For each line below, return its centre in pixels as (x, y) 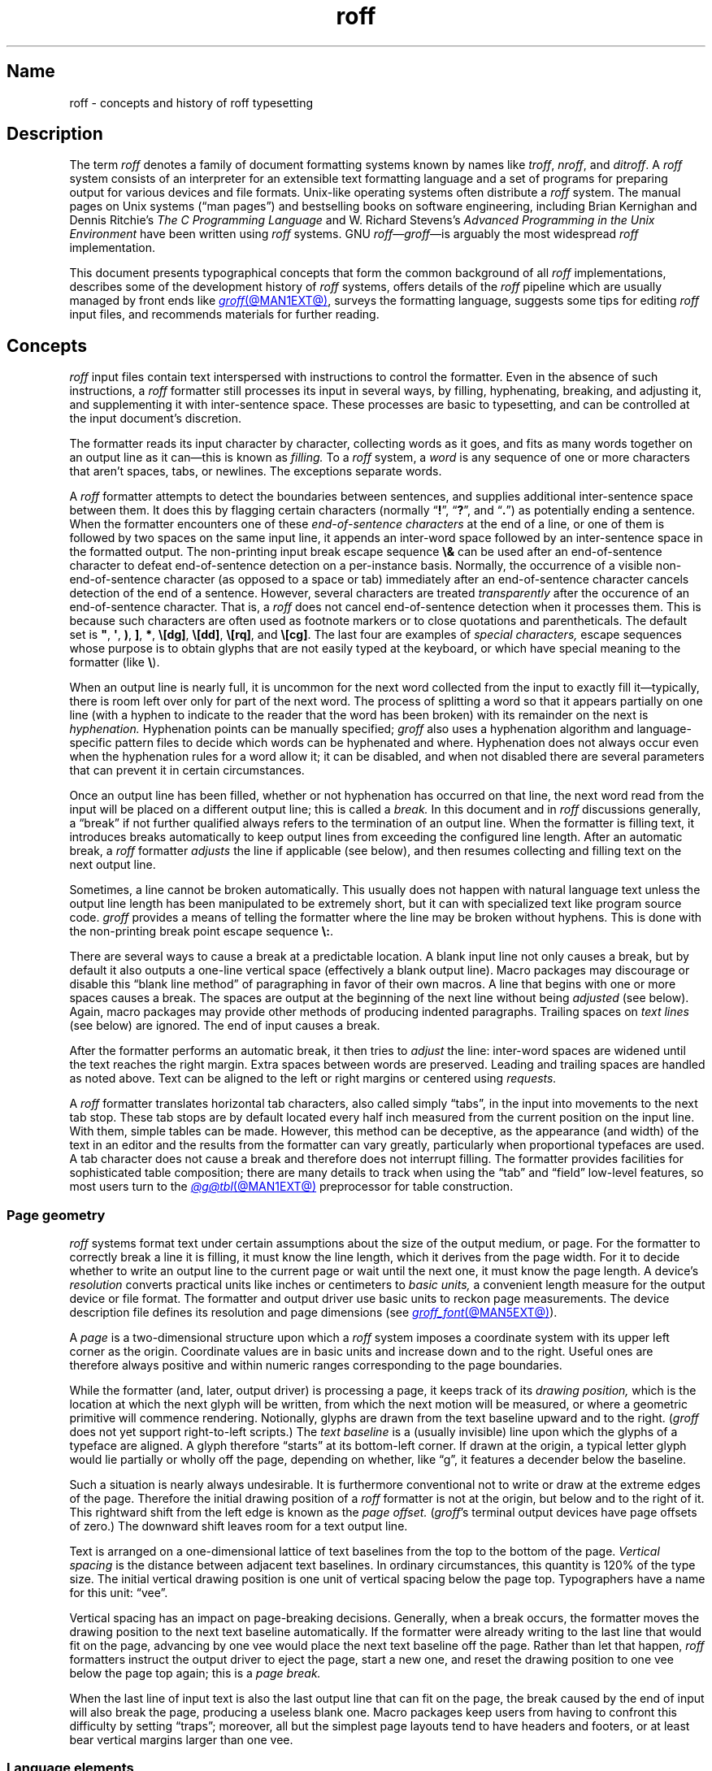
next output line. (113, 865)
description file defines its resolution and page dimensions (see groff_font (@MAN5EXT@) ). (313, 1313)
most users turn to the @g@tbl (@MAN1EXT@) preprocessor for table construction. (291, 1187)
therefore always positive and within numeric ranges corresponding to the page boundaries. (316, 1365)
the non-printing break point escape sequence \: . (201, 931)
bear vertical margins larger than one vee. (181, 1740)
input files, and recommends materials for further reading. (224, 315)
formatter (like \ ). (115, 662)
